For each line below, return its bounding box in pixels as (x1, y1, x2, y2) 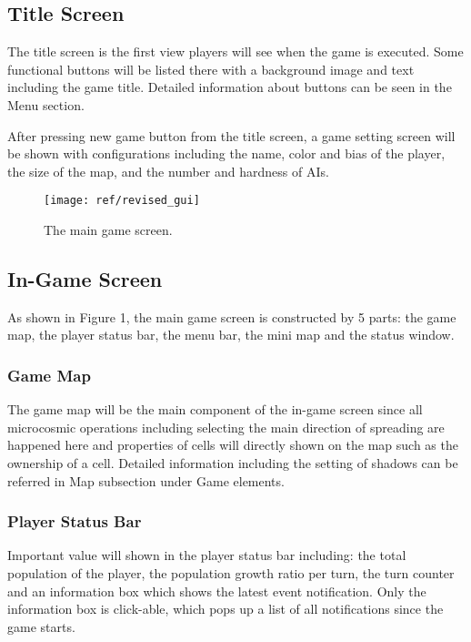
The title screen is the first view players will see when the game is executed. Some (7, 42, 464, 61)
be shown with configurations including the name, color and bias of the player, (7, 144, 446, 163)
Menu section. (7, 95, 85, 114)
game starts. (7, 617, 75, 636)
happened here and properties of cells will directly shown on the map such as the (7, 435, 458, 454)
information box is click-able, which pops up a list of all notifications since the (7, 599, 444, 618)
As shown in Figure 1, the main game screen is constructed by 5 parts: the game (7, 307, 456, 326)
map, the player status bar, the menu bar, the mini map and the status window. (7, 325, 455, 344)
